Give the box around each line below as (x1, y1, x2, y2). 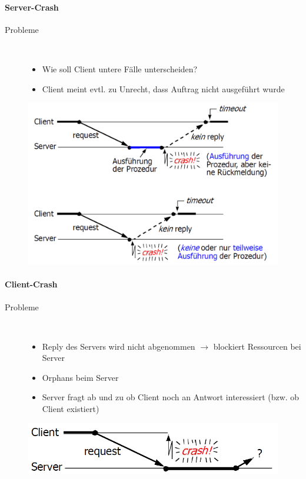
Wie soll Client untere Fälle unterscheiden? (42, 62, 198, 75)
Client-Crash (5, 278, 58, 290)
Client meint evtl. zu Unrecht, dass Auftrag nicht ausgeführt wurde (42, 82, 285, 95)
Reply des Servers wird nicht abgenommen (42, 340, 195, 352)
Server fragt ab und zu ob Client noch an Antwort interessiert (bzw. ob (42, 391, 300, 403)
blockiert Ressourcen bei (213, 340, 301, 352)
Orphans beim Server (42, 371, 119, 383)
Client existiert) (42, 403, 99, 415)
